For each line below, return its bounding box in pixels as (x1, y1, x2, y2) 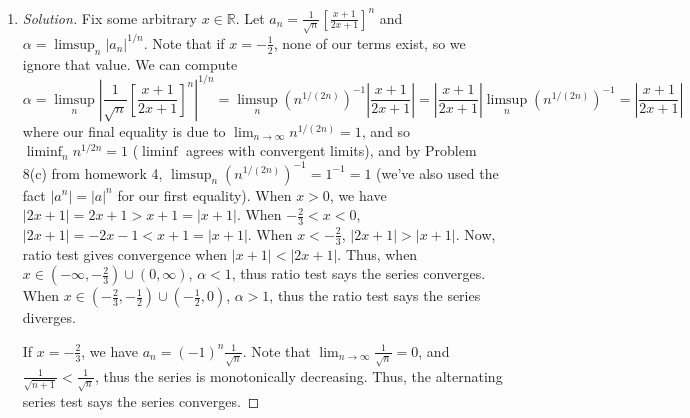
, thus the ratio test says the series (269, 285, 481, 306)
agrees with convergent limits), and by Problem (186, 140, 477, 161)
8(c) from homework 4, (22, 162, 163, 183)
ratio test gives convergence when (22, 243, 228, 264)
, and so (361, 120, 411, 141)
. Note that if (143, 32, 225, 53)
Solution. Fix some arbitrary (22, 7, 197, 28)
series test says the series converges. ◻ (22, 390, 260, 411)
